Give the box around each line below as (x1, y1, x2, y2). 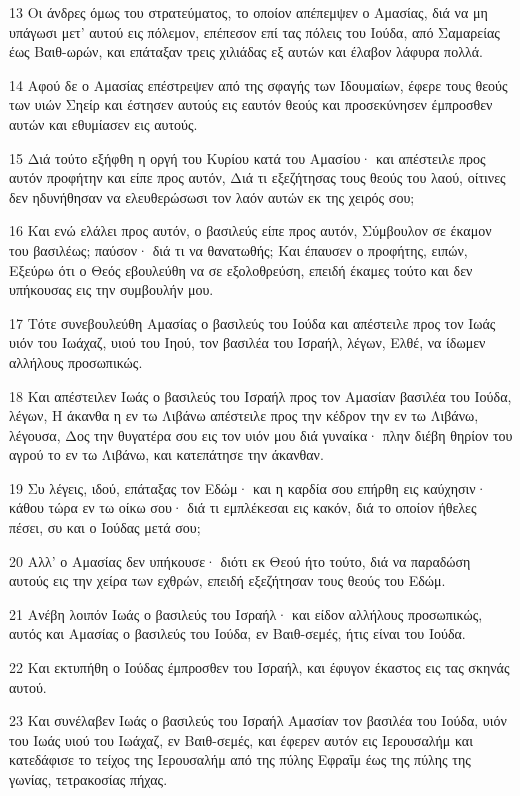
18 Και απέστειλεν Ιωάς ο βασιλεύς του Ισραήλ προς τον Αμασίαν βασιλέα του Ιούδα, (9, 385, 512, 406)
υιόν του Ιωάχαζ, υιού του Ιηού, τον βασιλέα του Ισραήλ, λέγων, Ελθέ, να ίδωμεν (9, 332, 486, 353)
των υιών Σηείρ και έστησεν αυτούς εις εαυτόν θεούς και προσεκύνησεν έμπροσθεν (9, 94, 493, 115)
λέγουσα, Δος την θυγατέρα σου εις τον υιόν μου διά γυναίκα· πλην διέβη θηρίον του (9, 424, 513, 445)
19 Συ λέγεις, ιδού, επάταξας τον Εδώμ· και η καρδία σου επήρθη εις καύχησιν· (9, 477, 487, 498)
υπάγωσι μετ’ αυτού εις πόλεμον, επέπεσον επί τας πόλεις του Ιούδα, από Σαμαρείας (9, 21, 500, 42)
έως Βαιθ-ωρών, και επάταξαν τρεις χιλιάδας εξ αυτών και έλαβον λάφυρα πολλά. (9, 41, 483, 62)
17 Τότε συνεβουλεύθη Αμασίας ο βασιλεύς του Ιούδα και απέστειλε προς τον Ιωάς (9, 312, 496, 333)
